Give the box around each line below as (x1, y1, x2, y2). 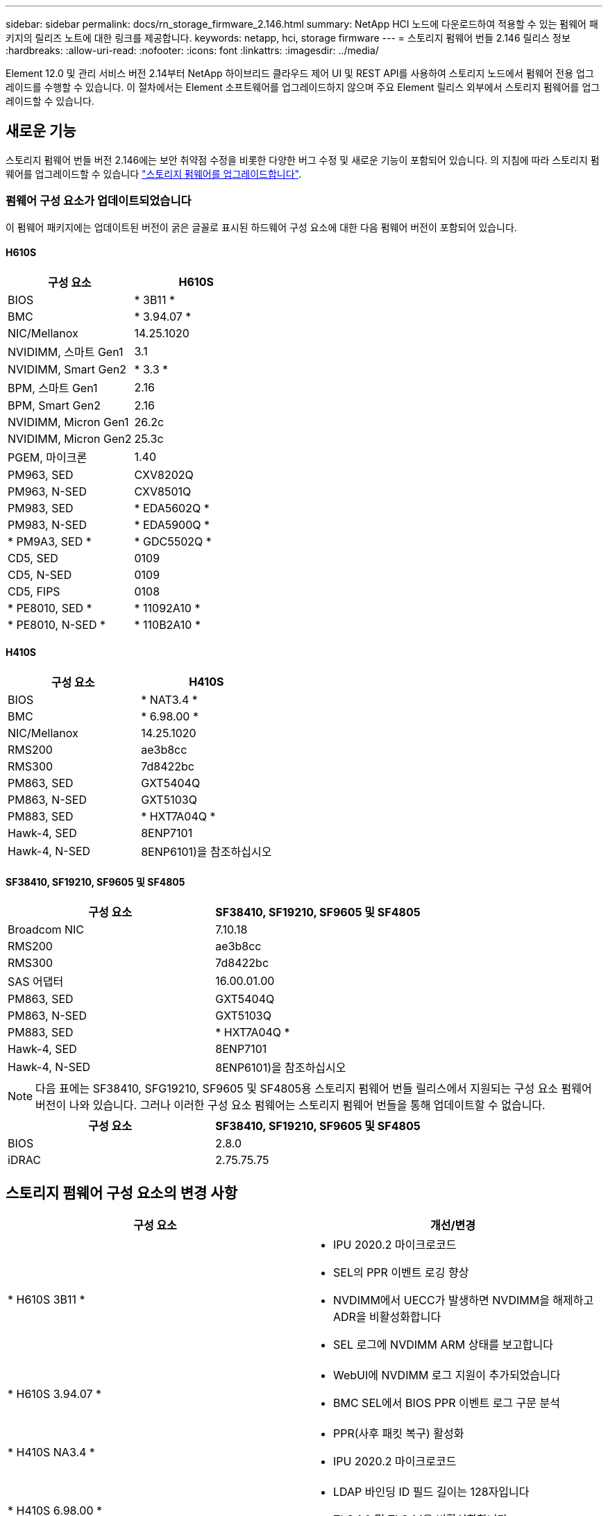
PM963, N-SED (8, 484, 87, 498)
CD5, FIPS (8, 584, 60, 598)
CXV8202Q (134, 467, 194, 482)
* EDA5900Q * (134, 517, 210, 532)
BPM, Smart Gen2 (8, 398, 101, 412)
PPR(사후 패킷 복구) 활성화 (333, 1426, 464, 1441)
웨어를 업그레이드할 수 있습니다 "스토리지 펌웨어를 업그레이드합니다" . (6, 167, 301, 180)
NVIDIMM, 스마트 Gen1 (8, 344, 124, 359)
